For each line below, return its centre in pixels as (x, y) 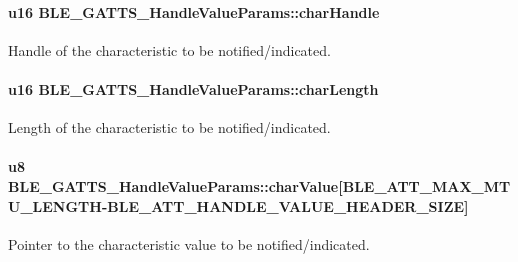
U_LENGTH (55, 205)
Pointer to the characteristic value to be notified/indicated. (189, 243)
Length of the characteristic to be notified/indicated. (169, 127)
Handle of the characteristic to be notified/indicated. (169, 49)
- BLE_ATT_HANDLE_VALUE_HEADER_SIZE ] (285, 205)
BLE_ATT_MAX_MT (426, 185)
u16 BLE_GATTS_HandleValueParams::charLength (193, 88)
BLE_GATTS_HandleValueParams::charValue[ (175, 185)
